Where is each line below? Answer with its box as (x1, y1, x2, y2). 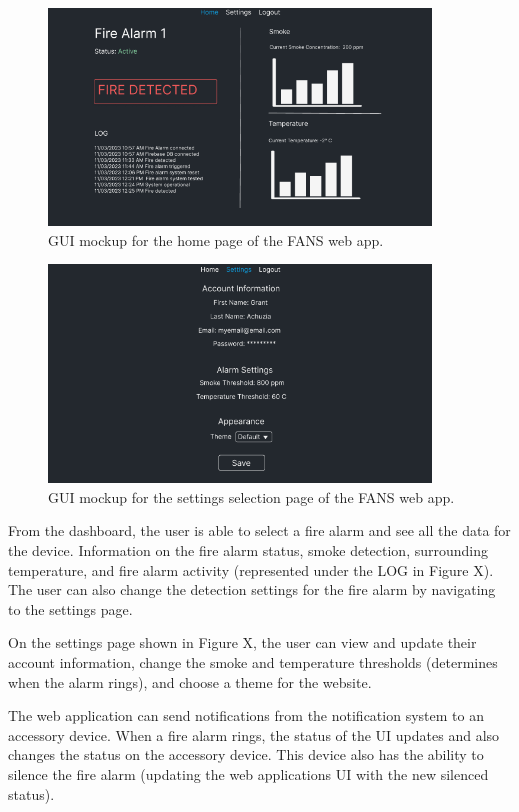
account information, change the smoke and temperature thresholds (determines (8, 651, 498, 672)
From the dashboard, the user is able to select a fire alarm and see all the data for (8, 520, 511, 541)
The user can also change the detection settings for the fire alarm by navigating (8, 579, 496, 600)
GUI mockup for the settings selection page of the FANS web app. (48, 486, 455, 507)
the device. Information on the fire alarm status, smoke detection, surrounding (8, 540, 489, 561)
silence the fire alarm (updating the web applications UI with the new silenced (8, 763, 489, 784)
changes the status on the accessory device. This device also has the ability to (8, 744, 484, 765)
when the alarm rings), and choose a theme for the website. (8, 671, 372, 692)
